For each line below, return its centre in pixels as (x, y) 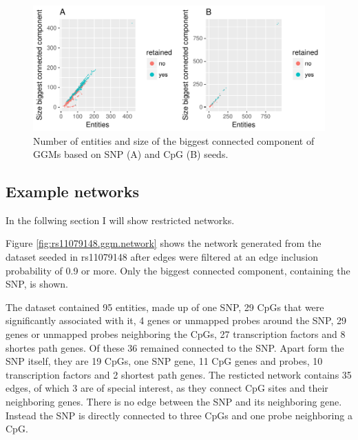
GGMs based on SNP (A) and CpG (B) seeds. (131, 154)
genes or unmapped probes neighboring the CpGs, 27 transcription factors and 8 (176, 334)
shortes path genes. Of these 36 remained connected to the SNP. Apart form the (175, 347)
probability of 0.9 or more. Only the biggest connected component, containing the (178, 270)
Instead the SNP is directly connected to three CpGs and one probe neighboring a (179, 415)
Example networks (72, 191)
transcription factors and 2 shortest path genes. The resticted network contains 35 (179, 374)
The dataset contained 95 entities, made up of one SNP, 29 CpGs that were (165, 307)
